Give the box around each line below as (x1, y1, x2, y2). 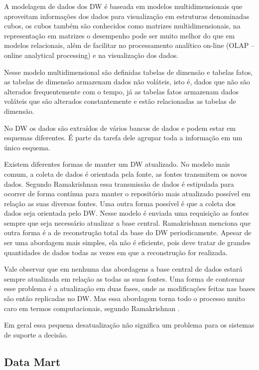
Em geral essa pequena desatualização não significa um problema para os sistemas (4, 320, 255, 330)
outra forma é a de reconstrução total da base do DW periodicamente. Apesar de (4, 227, 252, 238)
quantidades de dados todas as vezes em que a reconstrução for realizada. (4, 247, 228, 257)
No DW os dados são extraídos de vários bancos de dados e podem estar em (4, 122, 236, 133)
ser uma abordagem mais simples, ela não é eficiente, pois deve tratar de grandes (4, 237, 251, 248)
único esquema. (4, 142, 51, 152)
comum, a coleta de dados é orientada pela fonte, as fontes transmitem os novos (4, 168, 248, 179)
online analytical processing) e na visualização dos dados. (4, 49, 179, 60)
